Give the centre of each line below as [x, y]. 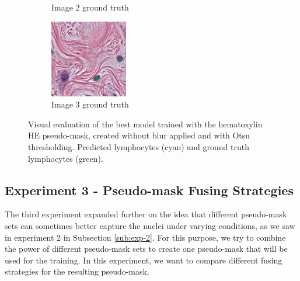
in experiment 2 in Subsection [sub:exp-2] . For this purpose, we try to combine [145, 237]
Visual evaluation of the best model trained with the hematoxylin [145, 124]
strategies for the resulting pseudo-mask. [77, 271]
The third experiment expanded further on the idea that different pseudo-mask [146, 214]
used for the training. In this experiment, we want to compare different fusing [144, 260]
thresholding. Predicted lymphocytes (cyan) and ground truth [139, 146]
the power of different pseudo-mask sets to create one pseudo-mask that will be [146, 249]
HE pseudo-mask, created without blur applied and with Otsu [139, 135]
